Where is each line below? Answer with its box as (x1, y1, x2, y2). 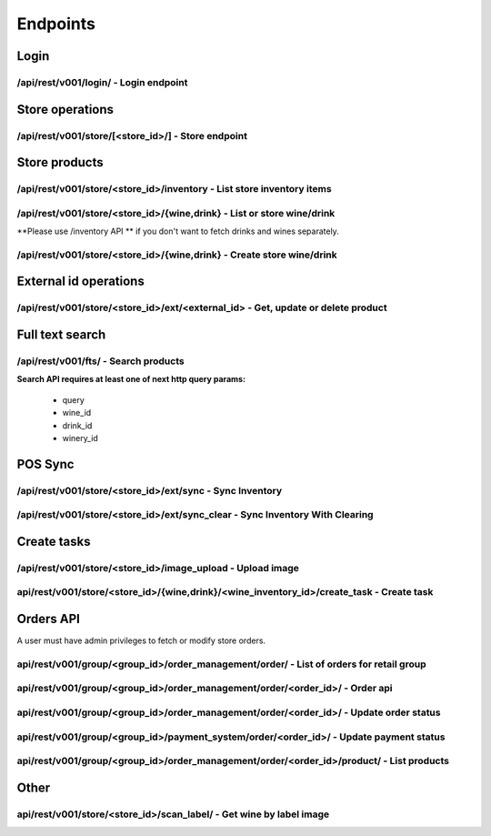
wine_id (62, 408, 92, 418)
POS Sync (16, 456, 75, 472)
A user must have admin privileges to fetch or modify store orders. (16, 635, 266, 646)
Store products (16, 155, 104, 170)
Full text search (16, 327, 106, 342)
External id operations (16, 274, 145, 289)
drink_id (62, 419, 93, 431)
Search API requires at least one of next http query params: (16, 374, 245, 385)
